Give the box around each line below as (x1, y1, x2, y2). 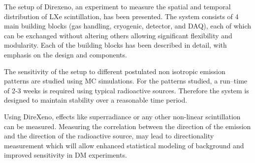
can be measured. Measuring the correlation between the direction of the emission (4, 121, 251, 131)
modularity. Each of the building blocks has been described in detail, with (4, 40, 227, 50)
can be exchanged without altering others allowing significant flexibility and (4, 30, 232, 40)
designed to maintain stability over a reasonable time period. (4, 95, 188, 105)
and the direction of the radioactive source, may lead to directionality (4, 131, 214, 141)
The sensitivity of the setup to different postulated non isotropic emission (4, 66, 225, 76)
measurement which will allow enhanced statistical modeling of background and (4, 140, 244, 150)
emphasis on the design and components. (4, 49, 127, 59)
